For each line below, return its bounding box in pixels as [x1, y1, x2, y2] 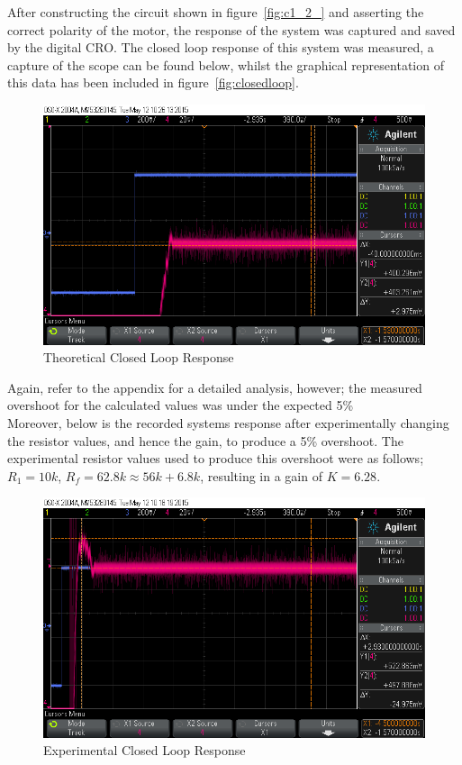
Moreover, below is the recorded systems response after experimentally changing [7, 413, 449, 432]
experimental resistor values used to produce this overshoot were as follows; [7, 449, 424, 468]
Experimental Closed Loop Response [43, 741, 246, 760]
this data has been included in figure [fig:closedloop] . [7, 73, 299, 92]
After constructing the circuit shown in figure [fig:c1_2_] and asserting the [7, 3, 424, 21]
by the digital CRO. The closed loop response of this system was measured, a [7, 38, 434, 57]
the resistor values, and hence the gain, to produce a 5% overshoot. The [7, 431, 403, 450]
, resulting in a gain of [200, 466, 322, 485]
